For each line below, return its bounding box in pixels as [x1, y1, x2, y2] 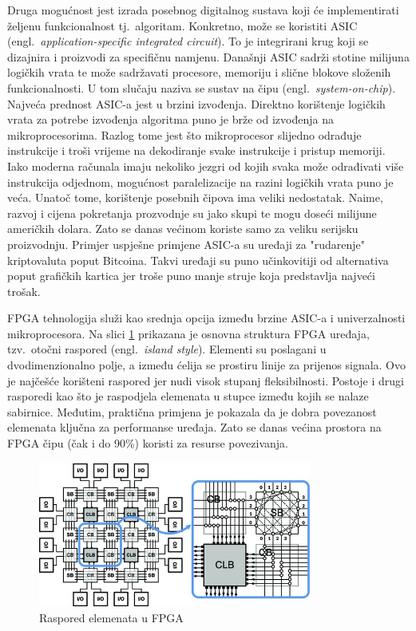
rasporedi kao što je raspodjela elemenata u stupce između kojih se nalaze [7, 388, 369, 404]
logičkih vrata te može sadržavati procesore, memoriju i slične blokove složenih [7, 64, 391, 81]
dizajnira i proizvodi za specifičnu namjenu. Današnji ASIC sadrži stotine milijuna [7, 48, 410, 65]
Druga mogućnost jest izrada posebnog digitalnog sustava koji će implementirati [7, 2, 399, 18]
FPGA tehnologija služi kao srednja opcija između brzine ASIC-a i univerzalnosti [7, 310, 406, 326]
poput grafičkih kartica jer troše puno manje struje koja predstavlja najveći [7, 267, 375, 284]
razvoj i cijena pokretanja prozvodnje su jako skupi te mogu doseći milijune [7, 204, 377, 221]
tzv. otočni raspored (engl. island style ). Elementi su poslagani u [7, 341, 327, 357]
